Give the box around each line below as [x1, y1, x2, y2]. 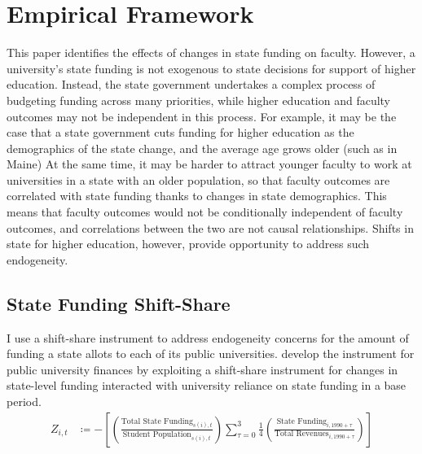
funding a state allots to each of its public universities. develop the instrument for [7, 345, 415, 362]
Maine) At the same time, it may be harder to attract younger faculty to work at [7, 155, 412, 172]
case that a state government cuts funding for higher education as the [7, 124, 354, 141]
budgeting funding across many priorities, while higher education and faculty [7, 91, 391, 108]
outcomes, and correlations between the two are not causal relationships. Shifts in [7, 219, 414, 236]
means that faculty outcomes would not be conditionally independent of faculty [7, 203, 403, 220]
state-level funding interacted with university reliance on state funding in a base [7, 377, 407, 394]
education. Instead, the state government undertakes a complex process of [7, 76, 376, 93]
